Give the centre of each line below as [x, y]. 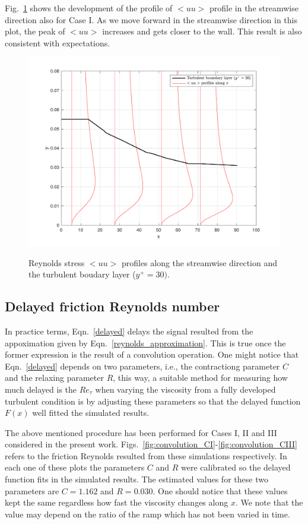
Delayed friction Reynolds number [112, 306]
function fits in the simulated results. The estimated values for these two [136, 479]
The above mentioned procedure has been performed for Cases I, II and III [141, 432]
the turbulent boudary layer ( [82, 274]
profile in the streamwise [254, 8]
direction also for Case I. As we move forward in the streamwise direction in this [151, 19]
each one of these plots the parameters [75, 467]
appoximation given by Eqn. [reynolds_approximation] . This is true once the [145, 343]
